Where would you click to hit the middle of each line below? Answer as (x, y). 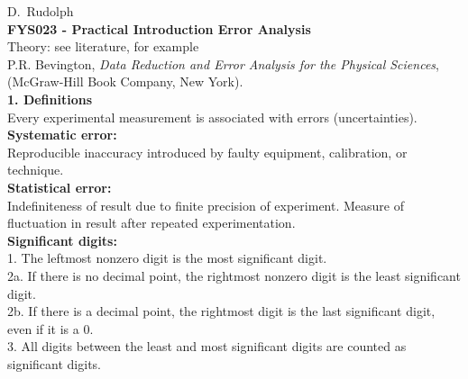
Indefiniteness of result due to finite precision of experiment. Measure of (206, 205)
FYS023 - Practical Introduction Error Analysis (159, 28)
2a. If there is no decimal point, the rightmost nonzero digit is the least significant (234, 275)
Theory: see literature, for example (103, 46)
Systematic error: (62, 135)
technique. (36, 170)
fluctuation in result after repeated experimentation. (151, 223)
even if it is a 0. (50, 328)
